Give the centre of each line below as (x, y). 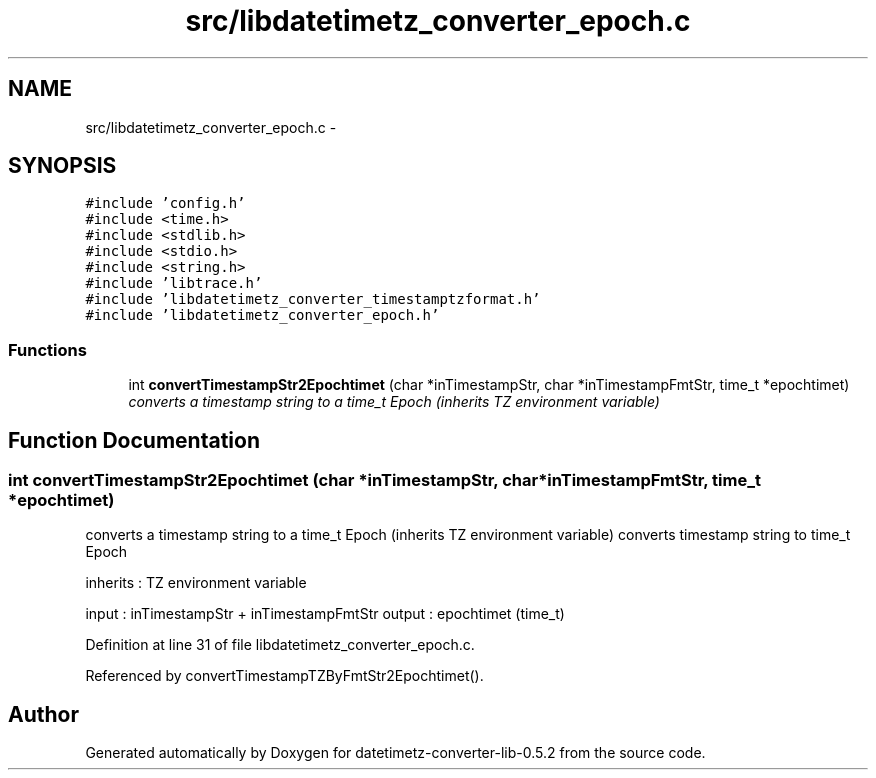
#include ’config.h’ (165, 203)
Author (43, 714)
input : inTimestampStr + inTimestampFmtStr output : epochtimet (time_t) (325, 614)
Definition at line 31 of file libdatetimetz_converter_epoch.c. (280, 645)
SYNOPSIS (62, 166)
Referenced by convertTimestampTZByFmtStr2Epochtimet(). (284, 676)
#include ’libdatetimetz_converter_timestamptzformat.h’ (313, 299)
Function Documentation (134, 440)
